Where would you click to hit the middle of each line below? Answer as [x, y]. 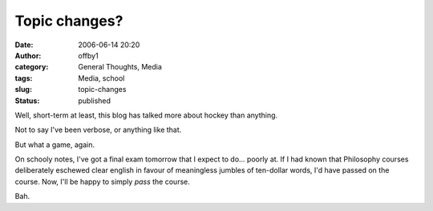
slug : [23, 90]
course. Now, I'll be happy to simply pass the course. [102, 181]
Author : [28, 55]
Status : [27, 101]
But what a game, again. [55, 145]
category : [32, 67]
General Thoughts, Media [120, 67]
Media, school [101, 78]
